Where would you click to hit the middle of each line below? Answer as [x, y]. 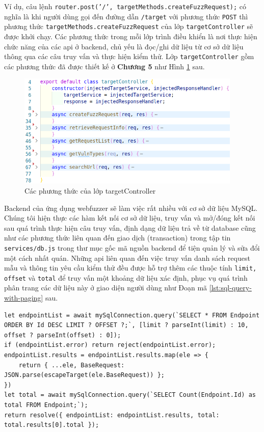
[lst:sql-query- [230, 288]
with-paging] [24, 298]
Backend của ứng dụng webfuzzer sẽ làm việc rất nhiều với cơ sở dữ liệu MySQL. [131, 208]
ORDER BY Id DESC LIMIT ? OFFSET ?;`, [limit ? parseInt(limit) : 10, [126, 325]
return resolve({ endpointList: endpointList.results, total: [112, 415]
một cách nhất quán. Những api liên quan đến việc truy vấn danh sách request [127, 258]
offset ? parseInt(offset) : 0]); [63, 335]
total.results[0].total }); [52, 425]
